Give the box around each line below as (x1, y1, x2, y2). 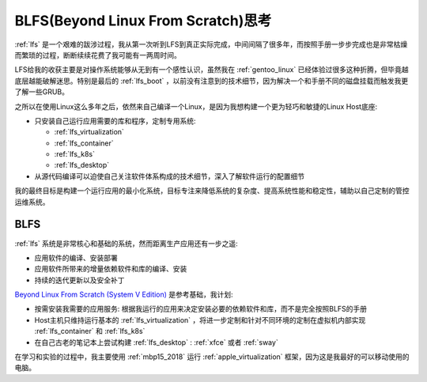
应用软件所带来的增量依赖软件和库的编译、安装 (34, 264, 187, 274)
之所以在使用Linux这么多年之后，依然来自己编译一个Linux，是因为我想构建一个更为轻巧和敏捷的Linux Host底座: (14, 101, 378, 111)
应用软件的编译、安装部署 (34, 253, 118, 263)
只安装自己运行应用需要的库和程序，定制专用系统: (34, 115, 197, 126)
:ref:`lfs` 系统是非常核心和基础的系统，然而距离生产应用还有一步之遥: (14, 238, 239, 248)
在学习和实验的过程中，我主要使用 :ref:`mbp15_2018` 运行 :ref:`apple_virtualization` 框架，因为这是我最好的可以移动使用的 (14, 352, 410, 361)
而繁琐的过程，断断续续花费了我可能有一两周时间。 (14, 50, 181, 59)
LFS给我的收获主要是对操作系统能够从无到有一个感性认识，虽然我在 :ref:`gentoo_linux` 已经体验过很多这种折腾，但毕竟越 (14, 65, 409, 74)
